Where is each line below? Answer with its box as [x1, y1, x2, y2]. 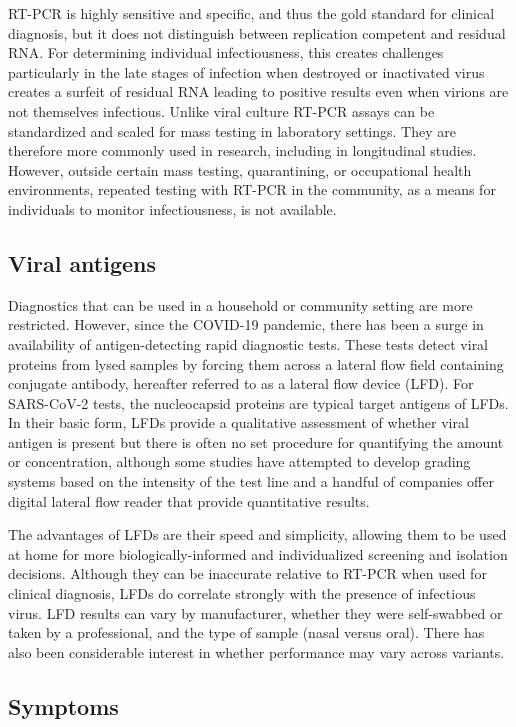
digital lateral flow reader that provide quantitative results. [8, 490, 370, 511]
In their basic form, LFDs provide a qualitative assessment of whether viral [8, 412, 469, 433]
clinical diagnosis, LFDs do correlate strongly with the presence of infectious [8, 583, 476, 604]
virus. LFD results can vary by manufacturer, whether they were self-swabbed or [8, 602, 503, 623]
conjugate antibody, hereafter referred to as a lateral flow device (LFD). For [8, 373, 474, 394]
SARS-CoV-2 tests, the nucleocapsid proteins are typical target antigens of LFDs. [8, 392, 509, 413]
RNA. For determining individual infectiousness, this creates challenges [8, 42, 444, 63]
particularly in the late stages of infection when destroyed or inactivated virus [8, 61, 485, 82]
